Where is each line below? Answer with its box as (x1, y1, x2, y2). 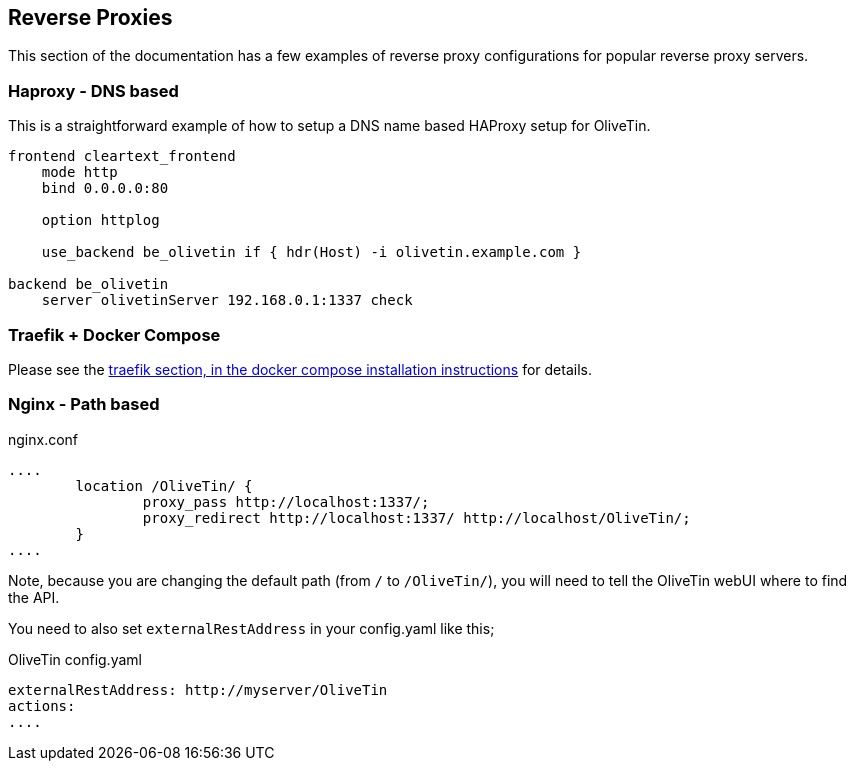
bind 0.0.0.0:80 (41, 180, 169, 197)
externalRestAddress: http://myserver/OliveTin (8, 681, 388, 698)
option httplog (41, 212, 160, 229)
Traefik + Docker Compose (8, 324, 221, 345)
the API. (8, 588, 60, 606)
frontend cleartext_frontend (8, 148, 236, 165)
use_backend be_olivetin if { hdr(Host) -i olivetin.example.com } (41, 244, 582, 261)
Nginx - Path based (8, 394, 160, 415)
